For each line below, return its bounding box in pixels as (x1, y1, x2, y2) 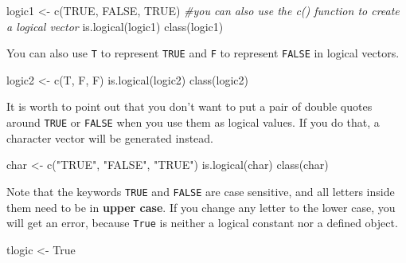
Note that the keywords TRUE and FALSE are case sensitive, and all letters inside (6, 183, 395, 199)
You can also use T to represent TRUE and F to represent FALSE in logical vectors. (6, 45, 400, 61)
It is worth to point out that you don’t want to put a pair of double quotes (6, 98, 373, 115)
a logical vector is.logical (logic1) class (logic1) (6, 18, 224, 34)
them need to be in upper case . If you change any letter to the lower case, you (6, 198, 396, 215)
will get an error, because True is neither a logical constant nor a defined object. (6, 214, 398, 231)
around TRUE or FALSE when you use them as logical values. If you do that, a (6, 114, 380, 131)
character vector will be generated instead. (6, 129, 213, 146)
